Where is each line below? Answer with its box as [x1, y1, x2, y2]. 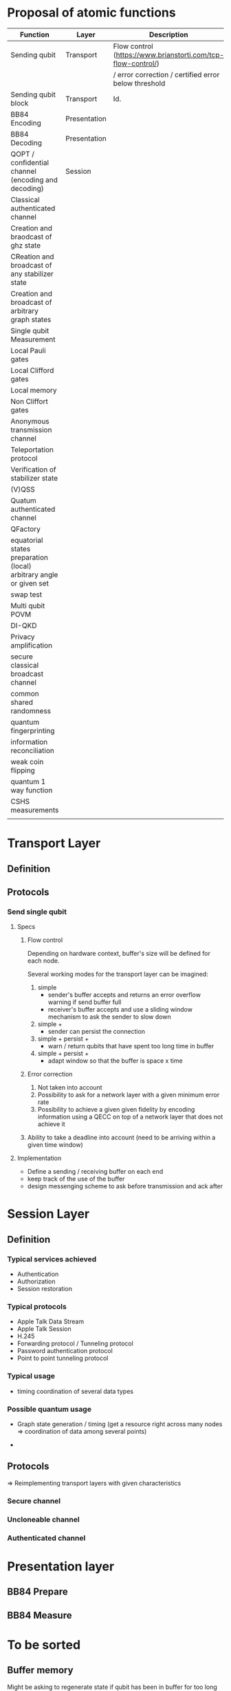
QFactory [10, 524, 41, 534]
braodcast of [10, 232, 52, 241]
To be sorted [7, 1637, 81, 1652]
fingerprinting [10, 726, 55, 735]
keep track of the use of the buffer [27, 1174, 125, 1183]
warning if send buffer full [47, 998, 122, 1006]
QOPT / [10, 149, 35, 159]
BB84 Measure [7, 1609, 72, 1621]
